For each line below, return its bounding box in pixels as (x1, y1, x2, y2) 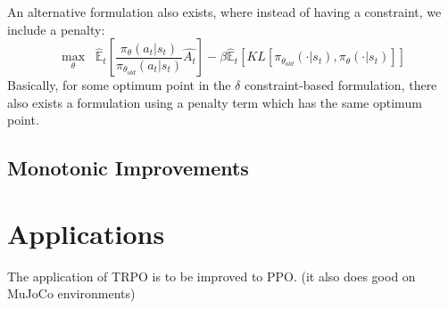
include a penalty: (7, 20, 105, 38)
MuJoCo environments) (7, 284, 136, 303)
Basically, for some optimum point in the (7, 76, 231, 94)
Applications (7, 215, 165, 251)
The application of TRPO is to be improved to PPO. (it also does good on (7, 266, 416, 285)
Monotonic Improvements (7, 154, 249, 182)
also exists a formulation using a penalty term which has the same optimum (7, 93, 422, 111)
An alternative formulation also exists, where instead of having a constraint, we (7, 3, 442, 20)
